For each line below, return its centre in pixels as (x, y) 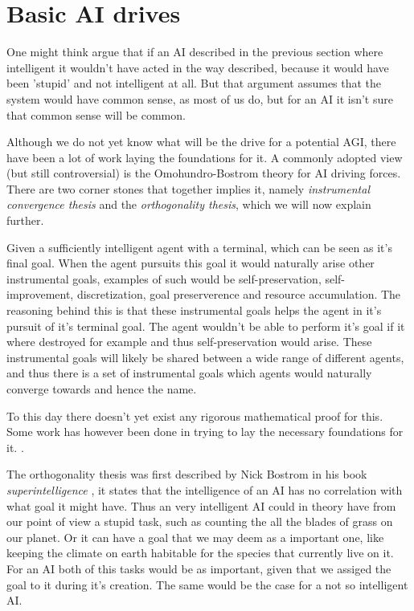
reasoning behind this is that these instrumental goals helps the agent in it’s (194, 310)
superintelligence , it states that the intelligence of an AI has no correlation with (205, 489)
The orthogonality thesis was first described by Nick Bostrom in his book (187, 474)
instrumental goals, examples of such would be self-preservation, (164, 278)
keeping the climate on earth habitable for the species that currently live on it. (200, 553)
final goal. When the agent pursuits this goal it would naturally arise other (191, 263)
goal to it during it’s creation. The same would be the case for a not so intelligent (207, 584)
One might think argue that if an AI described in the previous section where (195, 52)
